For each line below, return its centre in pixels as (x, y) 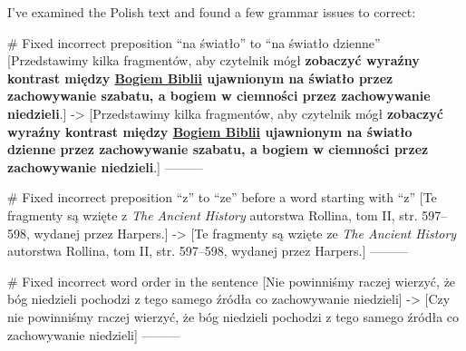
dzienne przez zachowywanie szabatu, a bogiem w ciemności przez (218, 149)
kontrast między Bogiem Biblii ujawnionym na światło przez (200, 78)
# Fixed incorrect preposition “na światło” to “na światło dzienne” (194, 42)
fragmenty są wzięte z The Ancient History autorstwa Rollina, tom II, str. (213, 214)
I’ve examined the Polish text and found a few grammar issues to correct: (212, 12)
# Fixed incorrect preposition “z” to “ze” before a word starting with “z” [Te (222, 197)
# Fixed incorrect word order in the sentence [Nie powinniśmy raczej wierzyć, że (232, 281)
